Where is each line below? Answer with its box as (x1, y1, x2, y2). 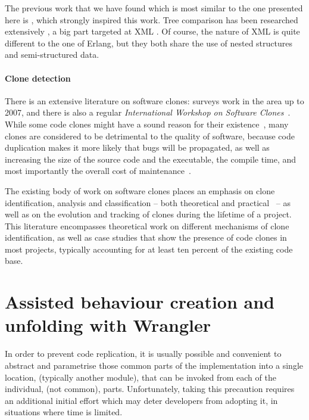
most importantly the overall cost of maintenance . (5, 164, 191, 177)
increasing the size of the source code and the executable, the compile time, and (5, 153, 296, 165)
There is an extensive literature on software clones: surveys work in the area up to (5, 94, 304, 107)
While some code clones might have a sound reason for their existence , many (5, 117, 289, 130)
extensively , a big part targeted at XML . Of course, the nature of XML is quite (5, 25, 300, 38)
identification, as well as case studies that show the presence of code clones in (5, 231, 287, 244)
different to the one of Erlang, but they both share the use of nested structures (5, 36, 292, 49)
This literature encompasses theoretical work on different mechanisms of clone (5, 219, 289, 232)
